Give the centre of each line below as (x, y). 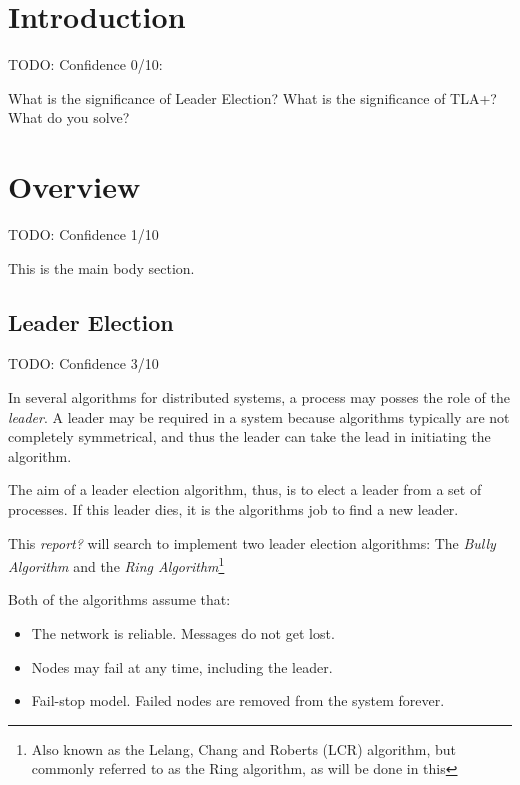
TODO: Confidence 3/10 (83, 363)
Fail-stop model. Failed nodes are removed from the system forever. (238, 700)
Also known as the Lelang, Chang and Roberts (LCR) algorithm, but (244, 748)
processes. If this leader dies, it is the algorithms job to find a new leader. (233, 508)
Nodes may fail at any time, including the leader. (182, 666)
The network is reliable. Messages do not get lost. (183, 633)
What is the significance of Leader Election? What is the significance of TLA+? (252, 97)
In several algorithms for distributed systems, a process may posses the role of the (259, 397)
